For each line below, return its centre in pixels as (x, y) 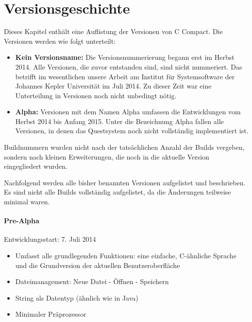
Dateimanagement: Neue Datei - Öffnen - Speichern (92, 281)
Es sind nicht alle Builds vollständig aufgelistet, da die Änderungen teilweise (118, 192)
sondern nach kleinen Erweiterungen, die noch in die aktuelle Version (107, 156)
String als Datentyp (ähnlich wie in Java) (77, 297)
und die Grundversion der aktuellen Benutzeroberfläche (98, 265)
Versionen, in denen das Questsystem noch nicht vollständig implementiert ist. (132, 131)
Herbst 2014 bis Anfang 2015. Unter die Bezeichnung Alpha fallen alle (119, 121)
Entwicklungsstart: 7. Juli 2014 (50, 239)
